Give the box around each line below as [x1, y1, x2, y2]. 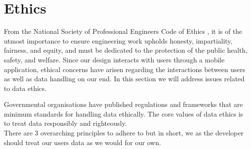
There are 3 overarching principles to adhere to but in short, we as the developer [4, 128, 244, 138]
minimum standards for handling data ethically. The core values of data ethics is [4, 108, 243, 119]
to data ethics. [4, 83, 47, 93]
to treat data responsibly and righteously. [4, 118, 127, 128]
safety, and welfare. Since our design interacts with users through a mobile [4, 54, 225, 64]
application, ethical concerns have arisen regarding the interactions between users [4, 64, 245, 74]
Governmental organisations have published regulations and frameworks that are [4, 99, 243, 109]
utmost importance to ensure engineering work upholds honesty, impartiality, [4, 35, 233, 45]
